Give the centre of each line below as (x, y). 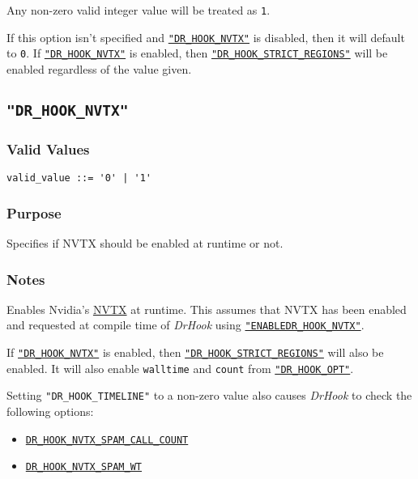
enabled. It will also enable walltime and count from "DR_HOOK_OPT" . (180, 368)
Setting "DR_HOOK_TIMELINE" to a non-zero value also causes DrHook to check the (209, 395)
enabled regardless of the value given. (99, 68)
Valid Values (48, 148)
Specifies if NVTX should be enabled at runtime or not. (145, 243)
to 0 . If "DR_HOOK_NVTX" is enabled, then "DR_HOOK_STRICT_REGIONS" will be (197, 53)
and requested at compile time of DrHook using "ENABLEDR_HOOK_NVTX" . (186, 325)
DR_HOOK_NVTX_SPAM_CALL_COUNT (107, 440)
